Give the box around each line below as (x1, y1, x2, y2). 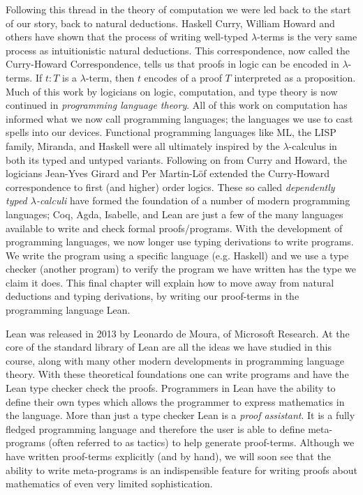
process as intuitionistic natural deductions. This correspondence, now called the (6, 43, 350, 57)
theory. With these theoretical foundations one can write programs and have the (6, 367, 349, 381)
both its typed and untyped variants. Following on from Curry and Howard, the (6, 152, 348, 167)
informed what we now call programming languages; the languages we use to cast (6, 111, 353, 125)
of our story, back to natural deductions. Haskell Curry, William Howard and (6, 15, 335, 30)
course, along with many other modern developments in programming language (6, 353, 344, 367)
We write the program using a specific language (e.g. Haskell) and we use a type (6, 247, 349, 262)
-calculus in (288, 138, 337, 153)
